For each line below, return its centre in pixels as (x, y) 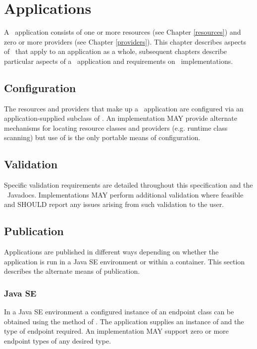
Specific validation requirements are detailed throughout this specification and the (128, 185)
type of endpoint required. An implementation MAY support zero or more (116, 331)
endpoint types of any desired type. (58, 341)
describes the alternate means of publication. (72, 271)
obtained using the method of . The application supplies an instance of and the (124, 321)
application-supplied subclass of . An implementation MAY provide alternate (121, 118)
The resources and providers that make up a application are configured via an (124, 108)
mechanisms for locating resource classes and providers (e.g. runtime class (116, 127)
